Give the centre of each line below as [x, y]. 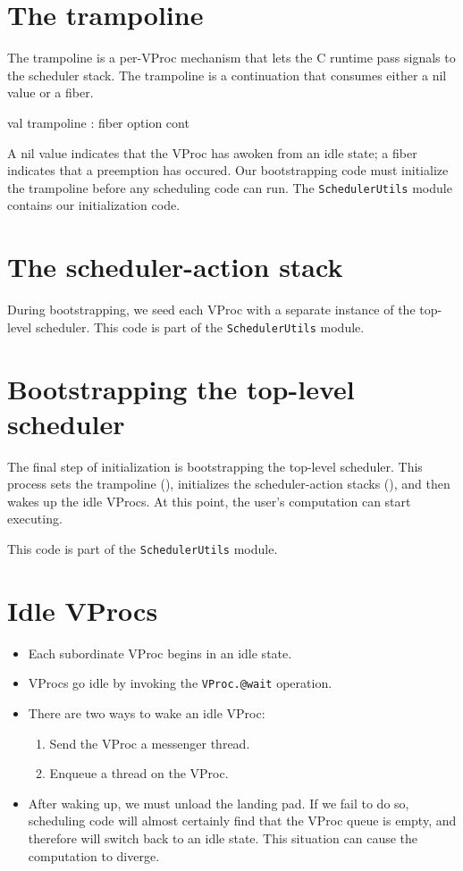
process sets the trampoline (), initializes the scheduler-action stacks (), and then [229, 484]
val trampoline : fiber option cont [98, 122]
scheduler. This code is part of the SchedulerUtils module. [200, 327]
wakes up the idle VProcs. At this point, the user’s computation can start [209, 501]
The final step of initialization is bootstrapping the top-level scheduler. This [215, 466]
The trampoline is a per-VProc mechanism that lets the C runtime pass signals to [231, 58]
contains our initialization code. [94, 205]
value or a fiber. [51, 92]
